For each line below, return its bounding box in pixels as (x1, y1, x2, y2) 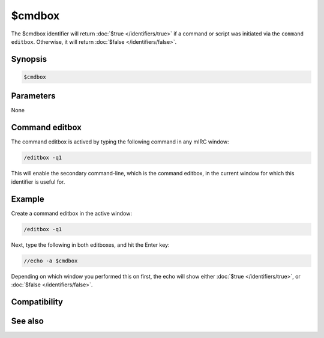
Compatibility (11, 297, 63, 307)
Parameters (11, 91, 56, 101)
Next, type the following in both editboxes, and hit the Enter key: (11, 241, 170, 249)
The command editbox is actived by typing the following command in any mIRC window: (11, 138, 229, 145)
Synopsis (11, 54, 47, 64)
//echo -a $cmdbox (23, 257, 78, 264)
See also (11, 316, 44, 326)
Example (11, 194, 44, 204)
